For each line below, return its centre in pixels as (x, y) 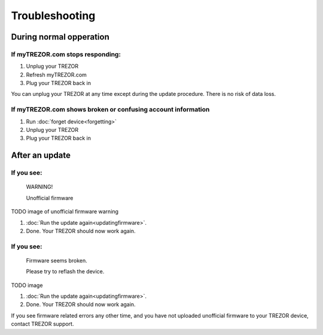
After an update (41, 156)
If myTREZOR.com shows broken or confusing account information (110, 110)
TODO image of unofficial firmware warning (65, 212)
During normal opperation (60, 37)
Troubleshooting (53, 16)
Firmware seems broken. (57, 260)
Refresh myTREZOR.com (56, 74)
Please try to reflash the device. (65, 271)
